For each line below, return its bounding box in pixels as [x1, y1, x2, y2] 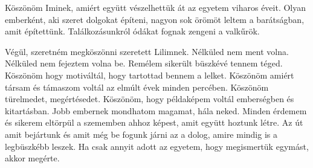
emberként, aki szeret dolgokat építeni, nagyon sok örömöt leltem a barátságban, [5, 13, 305, 25]
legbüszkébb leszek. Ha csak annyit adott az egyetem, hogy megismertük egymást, [5, 140, 309, 152]
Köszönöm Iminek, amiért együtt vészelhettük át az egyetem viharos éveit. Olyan [5, 1, 306, 13]
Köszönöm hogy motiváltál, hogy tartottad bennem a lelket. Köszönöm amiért [5, 68, 294, 81]
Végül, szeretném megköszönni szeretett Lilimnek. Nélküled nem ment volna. [5, 45, 289, 57]
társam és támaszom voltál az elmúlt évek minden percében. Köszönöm [5, 80, 269, 93]
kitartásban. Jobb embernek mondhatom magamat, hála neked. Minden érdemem [5, 104, 307, 117]
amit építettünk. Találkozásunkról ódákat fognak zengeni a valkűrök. [5, 25, 260, 37]
